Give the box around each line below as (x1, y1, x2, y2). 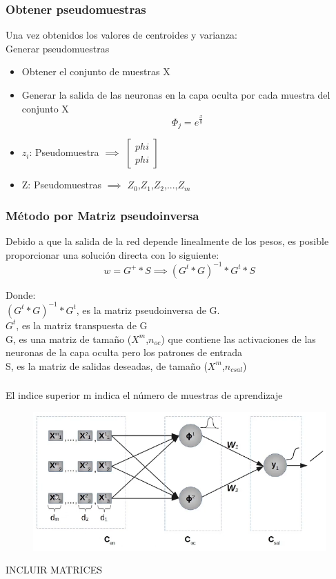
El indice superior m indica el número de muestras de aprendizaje (6, 388, 283, 402)
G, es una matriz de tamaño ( (6, 331, 132, 346)
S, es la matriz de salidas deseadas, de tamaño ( (6, 358, 208, 373)
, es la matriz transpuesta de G (16, 317, 148, 332)
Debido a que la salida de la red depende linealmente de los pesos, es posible (6, 234, 329, 248)
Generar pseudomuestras (6, 41, 110, 55)
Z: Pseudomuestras (21, 177, 101, 192)
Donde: (6, 287, 36, 302)
